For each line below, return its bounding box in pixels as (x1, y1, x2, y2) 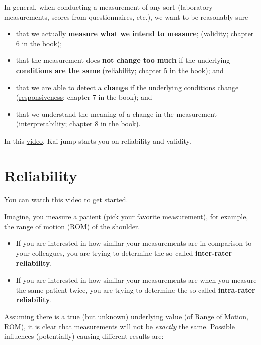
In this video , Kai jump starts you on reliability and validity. (4, 135, 191, 146)
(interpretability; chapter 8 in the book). (16, 118, 141, 129)
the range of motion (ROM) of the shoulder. (4, 221, 140, 231)
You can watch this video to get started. (4, 194, 128, 204)
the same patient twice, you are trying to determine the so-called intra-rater (16, 284, 255, 295)
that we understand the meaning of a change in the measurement (16, 108, 217, 119)
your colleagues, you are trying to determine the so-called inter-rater (16, 248, 232, 258)
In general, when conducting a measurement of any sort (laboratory (4, 2, 213, 12)
